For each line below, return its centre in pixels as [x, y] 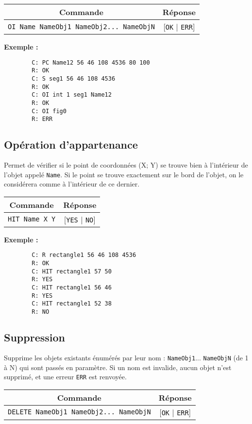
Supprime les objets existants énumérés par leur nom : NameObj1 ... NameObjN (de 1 [126, 357]
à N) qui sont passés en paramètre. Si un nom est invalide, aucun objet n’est [118, 367]
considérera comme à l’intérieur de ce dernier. [72, 184]
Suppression [34, 337]
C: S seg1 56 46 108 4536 [74, 78]
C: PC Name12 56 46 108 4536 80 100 [91, 62]
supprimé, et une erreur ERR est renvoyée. [65, 377]
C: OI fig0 [49, 111]
